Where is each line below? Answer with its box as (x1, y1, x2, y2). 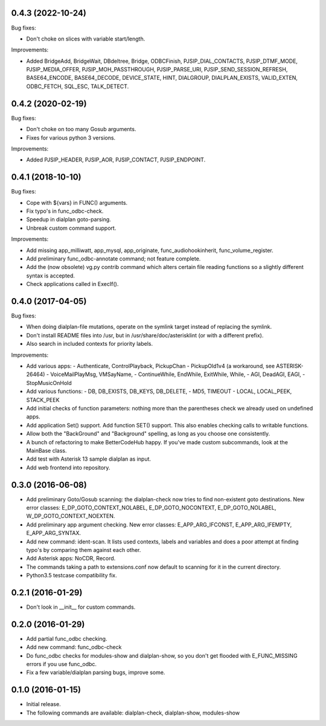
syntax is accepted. (26, 272, 75, 279)
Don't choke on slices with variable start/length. (26, 35, 145, 42)
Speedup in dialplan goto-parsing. (26, 216, 111, 223)
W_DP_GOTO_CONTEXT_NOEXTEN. (26, 513, 115, 520)
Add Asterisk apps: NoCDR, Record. (26, 555, 116, 562)
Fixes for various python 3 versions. (26, 134, 116, 141)
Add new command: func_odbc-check (26, 644, 122, 651)
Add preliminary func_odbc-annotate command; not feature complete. (26, 254, 201, 262)
